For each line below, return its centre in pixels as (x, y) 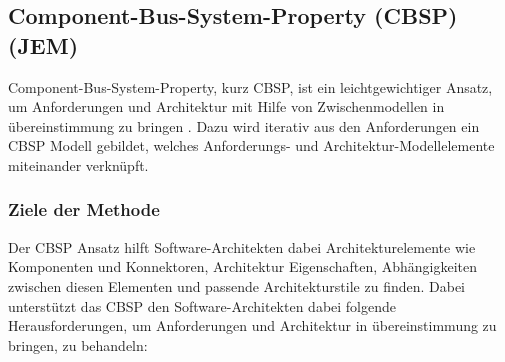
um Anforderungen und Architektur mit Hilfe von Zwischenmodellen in (226, 106)
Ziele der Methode (84, 209)
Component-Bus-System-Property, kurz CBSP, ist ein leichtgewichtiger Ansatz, (250, 86)
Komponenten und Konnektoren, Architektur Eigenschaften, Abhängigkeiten (243, 266)
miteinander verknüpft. (78, 164)
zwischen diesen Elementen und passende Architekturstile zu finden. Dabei (237, 285)
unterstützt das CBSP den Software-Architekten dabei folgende (202, 305)
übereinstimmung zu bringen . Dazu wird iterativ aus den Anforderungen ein (244, 125)
